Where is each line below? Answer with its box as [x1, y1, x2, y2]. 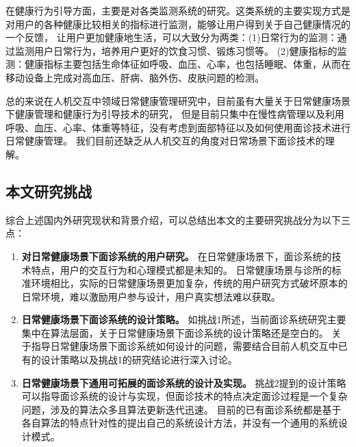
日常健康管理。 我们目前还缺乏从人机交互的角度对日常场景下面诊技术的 [5, 133, 325, 148]
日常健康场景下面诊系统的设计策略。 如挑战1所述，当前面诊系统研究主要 [21, 312, 346, 327]
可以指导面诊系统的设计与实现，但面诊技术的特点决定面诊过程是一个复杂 [21, 389, 348, 403]
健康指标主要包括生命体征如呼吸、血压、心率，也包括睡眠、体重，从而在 [24, 57, 351, 71]
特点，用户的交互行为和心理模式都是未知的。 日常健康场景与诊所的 [31, 262, 332, 277]
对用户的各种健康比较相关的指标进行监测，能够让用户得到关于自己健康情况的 [5, 16, 351, 31]
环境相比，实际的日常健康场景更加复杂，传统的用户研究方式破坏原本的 [31, 276, 348, 290]
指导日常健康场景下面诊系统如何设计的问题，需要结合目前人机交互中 [31, 339, 338, 353]
